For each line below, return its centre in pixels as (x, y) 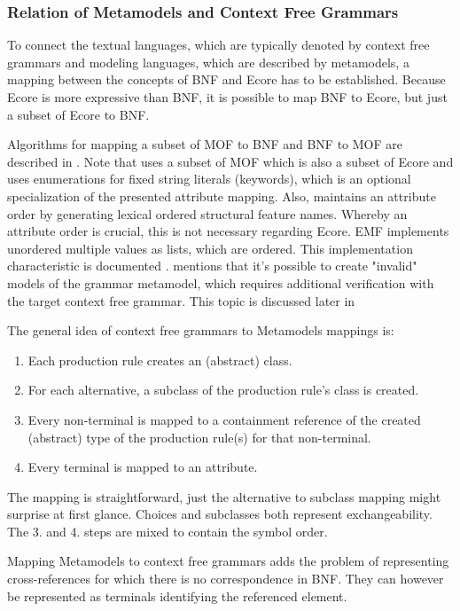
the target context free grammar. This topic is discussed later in (181, 300)
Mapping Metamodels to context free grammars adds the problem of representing (228, 561)
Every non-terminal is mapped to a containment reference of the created (224, 419)
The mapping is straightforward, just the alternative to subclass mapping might (224, 496)
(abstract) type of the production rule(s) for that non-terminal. (199, 437)
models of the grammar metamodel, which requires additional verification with (221, 282)
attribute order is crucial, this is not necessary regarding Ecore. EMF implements (228, 231)
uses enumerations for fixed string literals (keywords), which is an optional (209, 179)
